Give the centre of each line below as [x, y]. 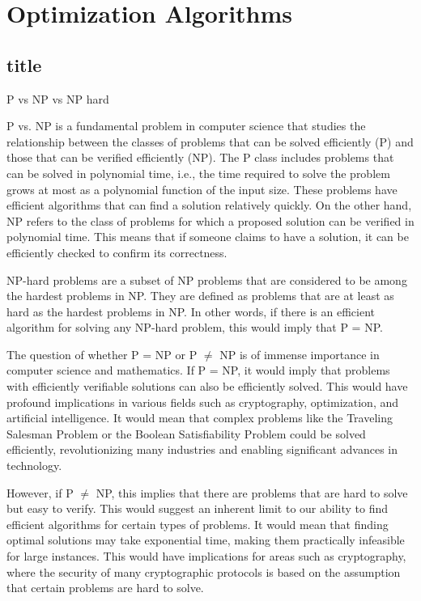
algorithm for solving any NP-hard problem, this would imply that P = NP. [195, 327]
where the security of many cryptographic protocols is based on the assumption [204, 571]
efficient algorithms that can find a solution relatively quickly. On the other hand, [209, 205]
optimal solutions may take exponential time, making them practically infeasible [206, 540]
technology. [34, 466]
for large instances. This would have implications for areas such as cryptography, [206, 556]
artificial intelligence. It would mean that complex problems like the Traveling [200, 418]
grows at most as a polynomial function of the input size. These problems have [202, 189]
